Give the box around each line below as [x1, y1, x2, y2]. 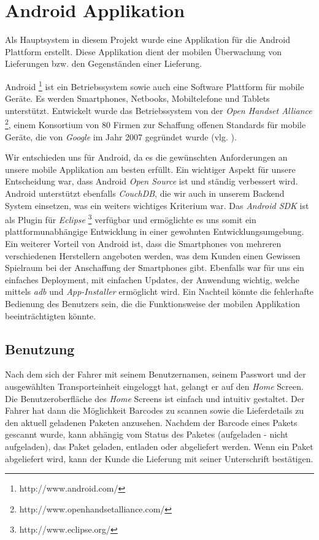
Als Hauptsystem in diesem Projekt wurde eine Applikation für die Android [5, 33, 291, 46]
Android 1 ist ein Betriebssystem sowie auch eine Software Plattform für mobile [5, 78, 304, 93]
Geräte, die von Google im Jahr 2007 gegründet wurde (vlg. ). [5, 130, 237, 143]
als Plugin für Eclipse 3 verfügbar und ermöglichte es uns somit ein [5, 211, 256, 226]
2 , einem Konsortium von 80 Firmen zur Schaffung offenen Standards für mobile [5, 116, 306, 131]
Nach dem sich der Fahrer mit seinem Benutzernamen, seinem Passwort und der [5, 368, 306, 381]
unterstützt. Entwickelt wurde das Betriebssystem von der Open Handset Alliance [5, 104, 312, 116]
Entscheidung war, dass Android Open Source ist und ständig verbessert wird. [5, 175, 298, 188]
